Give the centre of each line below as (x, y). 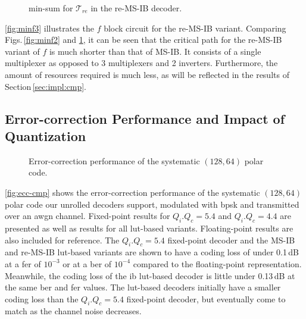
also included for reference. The (62, 240)
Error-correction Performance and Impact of (145, 118)
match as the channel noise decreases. (73, 311)
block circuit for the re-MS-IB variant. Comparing (195, 28)
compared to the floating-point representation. (217, 263)
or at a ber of (87, 263)
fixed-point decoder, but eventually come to (206, 298)
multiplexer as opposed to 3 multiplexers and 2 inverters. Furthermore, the (141, 63)
